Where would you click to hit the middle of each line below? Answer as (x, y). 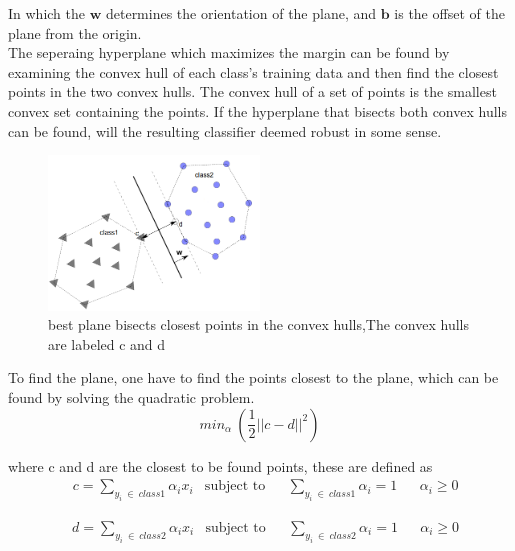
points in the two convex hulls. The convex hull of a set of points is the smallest (252, 91)
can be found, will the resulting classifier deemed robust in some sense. (225, 130)
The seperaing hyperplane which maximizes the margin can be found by (229, 52)
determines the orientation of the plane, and (241, 13)
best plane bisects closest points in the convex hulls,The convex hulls (258, 324)
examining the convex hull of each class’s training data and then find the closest (253, 71)
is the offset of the (449, 13)
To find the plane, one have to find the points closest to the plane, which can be (253, 377)
